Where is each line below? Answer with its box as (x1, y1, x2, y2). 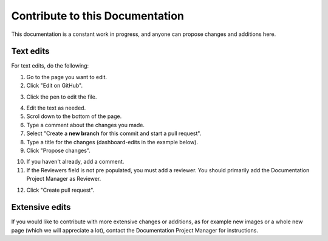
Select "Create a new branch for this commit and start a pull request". (26, 130, 202, 137)
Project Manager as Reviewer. (26, 175, 101, 183)
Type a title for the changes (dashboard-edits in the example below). (26, 138, 199, 145)
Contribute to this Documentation (11, 9, 185, 23)
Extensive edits (11, 202, 71, 212)
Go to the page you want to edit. (26, 73, 108, 80)
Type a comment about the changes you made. (26, 121, 145, 128)
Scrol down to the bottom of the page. (26, 113, 122, 120)
